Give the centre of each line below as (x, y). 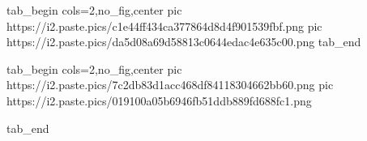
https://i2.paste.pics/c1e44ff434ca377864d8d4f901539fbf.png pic (164, 26)
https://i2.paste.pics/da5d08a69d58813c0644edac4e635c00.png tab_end (184, 42)
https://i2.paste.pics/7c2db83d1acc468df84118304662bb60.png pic (170, 85)
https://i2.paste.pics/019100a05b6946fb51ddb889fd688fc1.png (159, 100)
